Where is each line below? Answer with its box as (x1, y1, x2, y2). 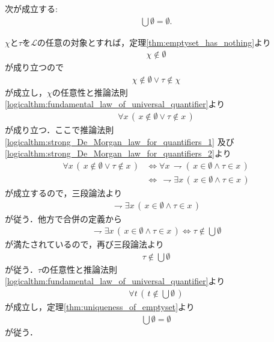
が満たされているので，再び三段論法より (5, 238, 164, 250)
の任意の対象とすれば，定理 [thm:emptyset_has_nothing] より (37, 36, 271, 48)
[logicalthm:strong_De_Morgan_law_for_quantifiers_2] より (5, 147, 231, 160)
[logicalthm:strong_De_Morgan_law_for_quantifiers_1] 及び (5, 135, 234, 148)
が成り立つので (5, 61, 64, 73)
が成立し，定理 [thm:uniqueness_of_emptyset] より (5, 300, 195, 313)
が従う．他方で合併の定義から (5, 212, 122, 225)
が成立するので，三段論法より (5, 186, 123, 199)
